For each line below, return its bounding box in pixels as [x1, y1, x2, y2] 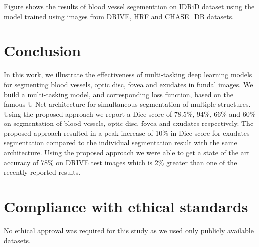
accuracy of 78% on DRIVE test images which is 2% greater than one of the [4, 157, 237, 167]
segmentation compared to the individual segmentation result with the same [4, 137, 237, 148]
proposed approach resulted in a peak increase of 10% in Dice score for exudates [4, 127, 250, 138]
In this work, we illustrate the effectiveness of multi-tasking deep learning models [4, 69, 252, 80]
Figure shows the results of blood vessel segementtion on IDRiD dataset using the [4, 1, 255, 11]
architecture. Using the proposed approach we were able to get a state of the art [4, 147, 250, 158]
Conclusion [4, 40, 81, 61]
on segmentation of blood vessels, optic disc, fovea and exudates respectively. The [4, 118, 254, 128]
